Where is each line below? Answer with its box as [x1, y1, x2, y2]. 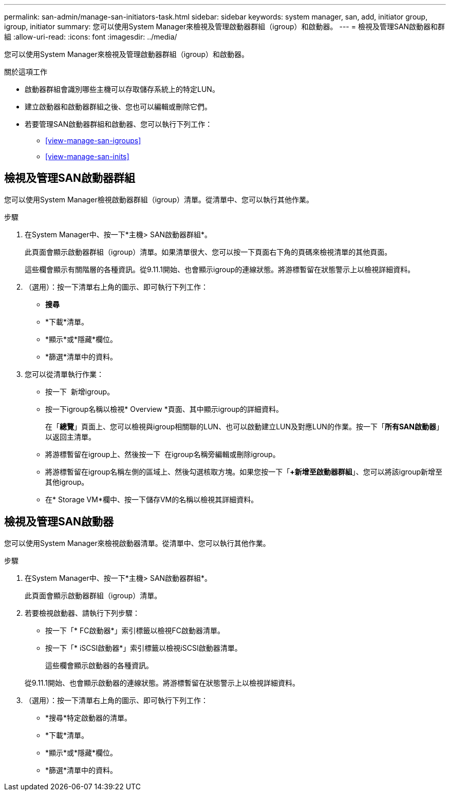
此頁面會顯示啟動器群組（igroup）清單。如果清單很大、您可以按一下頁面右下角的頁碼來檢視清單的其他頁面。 [25, 247, 392, 256]
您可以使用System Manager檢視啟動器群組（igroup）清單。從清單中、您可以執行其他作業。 [4, 195, 313, 204]
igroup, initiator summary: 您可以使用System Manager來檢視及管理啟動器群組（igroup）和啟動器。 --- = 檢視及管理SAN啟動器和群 [4, 22, 445, 31]
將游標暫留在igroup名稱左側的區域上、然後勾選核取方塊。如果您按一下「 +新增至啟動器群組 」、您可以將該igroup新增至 [45, 467, 443, 476]
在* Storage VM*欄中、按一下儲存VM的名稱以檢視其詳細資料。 [45, 495, 258, 504]
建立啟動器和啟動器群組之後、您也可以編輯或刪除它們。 [25, 102, 212, 111]
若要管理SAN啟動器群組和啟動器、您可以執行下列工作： [25, 120, 213, 128]
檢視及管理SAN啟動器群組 [4, 172, 136, 185]
